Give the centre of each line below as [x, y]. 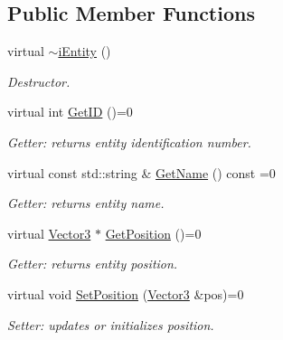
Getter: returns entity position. [93, 264]
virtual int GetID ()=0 [70, 112]
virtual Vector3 [49, 233]
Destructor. [39, 81]
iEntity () [85, 51]
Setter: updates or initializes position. [111, 324]
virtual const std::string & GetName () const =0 [141, 172]
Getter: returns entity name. [86, 203]
